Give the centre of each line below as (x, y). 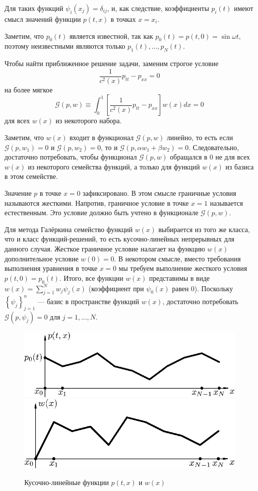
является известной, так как (111, 36)
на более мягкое (29, 89)
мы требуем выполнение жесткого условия (183, 268)
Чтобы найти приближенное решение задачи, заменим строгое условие (112, 63)
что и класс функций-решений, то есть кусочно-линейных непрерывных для (120, 239)
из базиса (240, 166)
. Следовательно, (214, 147)
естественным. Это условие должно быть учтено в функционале (101, 212)
